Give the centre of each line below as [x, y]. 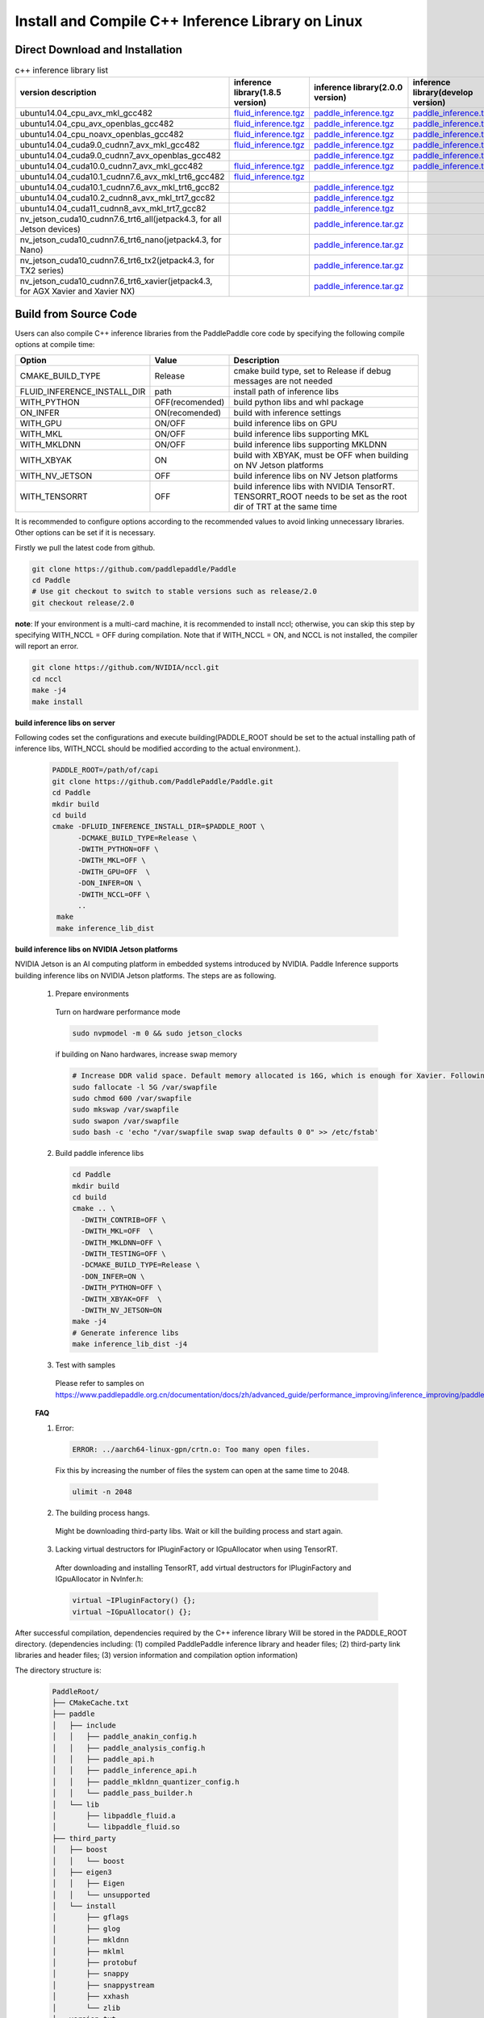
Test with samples [86, 1365]
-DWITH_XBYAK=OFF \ [121, 1299]
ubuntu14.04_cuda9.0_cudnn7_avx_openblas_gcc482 [121, 156]
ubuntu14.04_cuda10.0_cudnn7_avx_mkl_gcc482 [111, 166]
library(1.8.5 [257, 93]
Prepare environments [92, 994]
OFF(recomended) [190, 402]
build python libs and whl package [299, 402]
